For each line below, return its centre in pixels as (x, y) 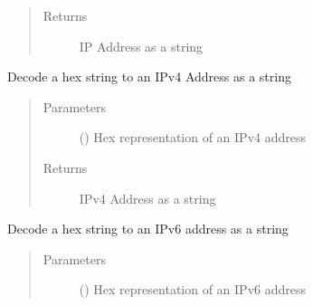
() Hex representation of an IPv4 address (193, 137)
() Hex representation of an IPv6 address (193, 289)
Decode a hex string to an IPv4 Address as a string (149, 76)
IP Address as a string (141, 46)
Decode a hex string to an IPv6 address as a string (148, 229)
